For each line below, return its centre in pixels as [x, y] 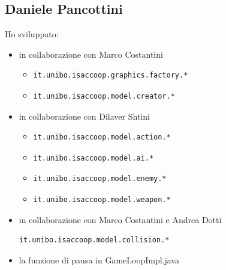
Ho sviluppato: [32, 34]
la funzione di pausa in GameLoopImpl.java [99, 259]
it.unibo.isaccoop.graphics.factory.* [111, 75]
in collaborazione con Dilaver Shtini [84, 116]
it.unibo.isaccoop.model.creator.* [104, 96]
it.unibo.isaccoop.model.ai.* [94, 158]
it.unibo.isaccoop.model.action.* [102, 137]
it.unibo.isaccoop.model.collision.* [94, 240]
